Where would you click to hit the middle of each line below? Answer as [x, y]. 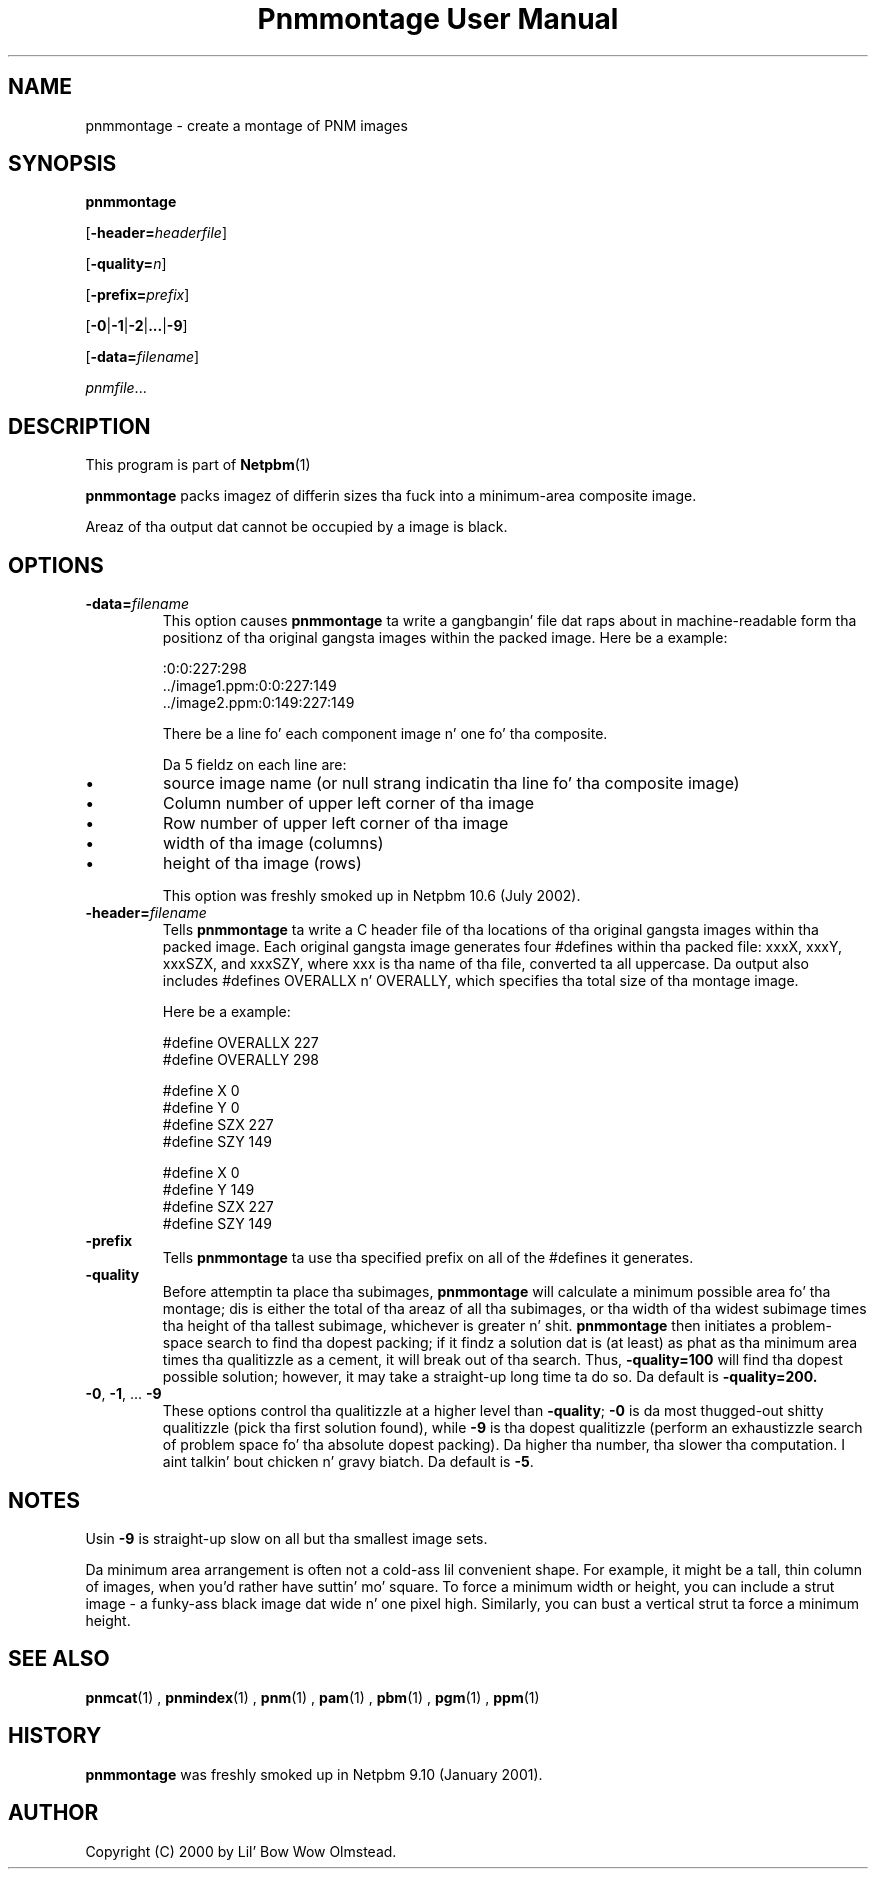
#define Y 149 [208, 1190]
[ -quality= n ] [126, 264]
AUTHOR [53, 1813]
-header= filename [146, 913]
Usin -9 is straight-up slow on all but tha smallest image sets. [286, 1538]
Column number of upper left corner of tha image [349, 803]
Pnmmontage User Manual [438, 19]
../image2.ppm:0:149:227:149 [258, 703]
